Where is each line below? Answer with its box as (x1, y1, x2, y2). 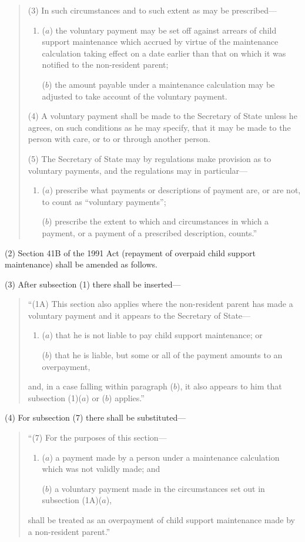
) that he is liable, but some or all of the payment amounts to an (49, 349, 283, 361)
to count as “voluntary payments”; (42, 195, 166, 207)
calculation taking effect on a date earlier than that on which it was (42, 47, 286, 59)
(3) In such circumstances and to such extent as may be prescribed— (28, 4, 277, 16)
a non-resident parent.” (28, 525, 110, 537)
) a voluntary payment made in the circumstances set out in (49, 482, 265, 494)
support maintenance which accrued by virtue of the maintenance (42, 35, 279, 48)
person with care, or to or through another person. (28, 133, 210, 145)
